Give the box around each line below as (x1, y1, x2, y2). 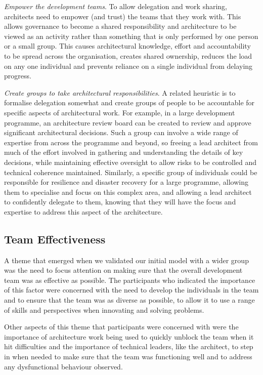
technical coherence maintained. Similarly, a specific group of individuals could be (4, 166, 257, 177)
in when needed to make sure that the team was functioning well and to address (4, 351, 252, 362)
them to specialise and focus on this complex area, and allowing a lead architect (4, 186, 252, 197)
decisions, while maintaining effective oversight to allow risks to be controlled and (4, 156, 257, 167)
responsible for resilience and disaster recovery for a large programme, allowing (4, 177, 248, 187)
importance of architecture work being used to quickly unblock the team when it (4, 331, 254, 342)
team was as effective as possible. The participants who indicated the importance (4, 274, 255, 285)
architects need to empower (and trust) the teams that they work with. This (4, 11, 241, 21)
